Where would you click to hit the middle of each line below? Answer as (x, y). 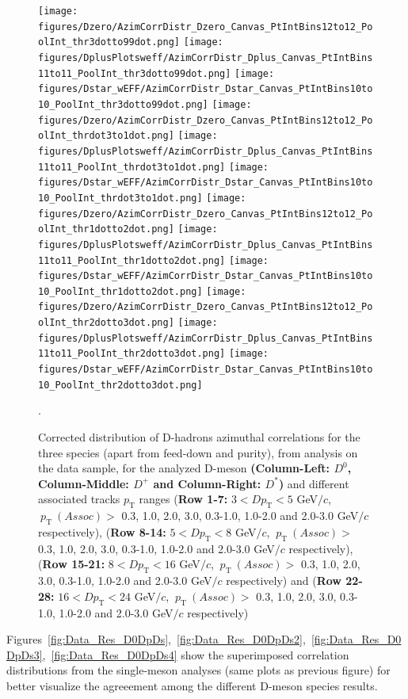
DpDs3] (25, 654)
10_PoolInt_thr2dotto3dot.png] (120, 385)
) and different (314, 483)
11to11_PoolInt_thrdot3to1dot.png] (132, 167)
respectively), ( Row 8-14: (102, 531)
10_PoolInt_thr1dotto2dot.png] (120, 291)
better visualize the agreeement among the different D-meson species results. (192, 685)
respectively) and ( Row (284, 581)
